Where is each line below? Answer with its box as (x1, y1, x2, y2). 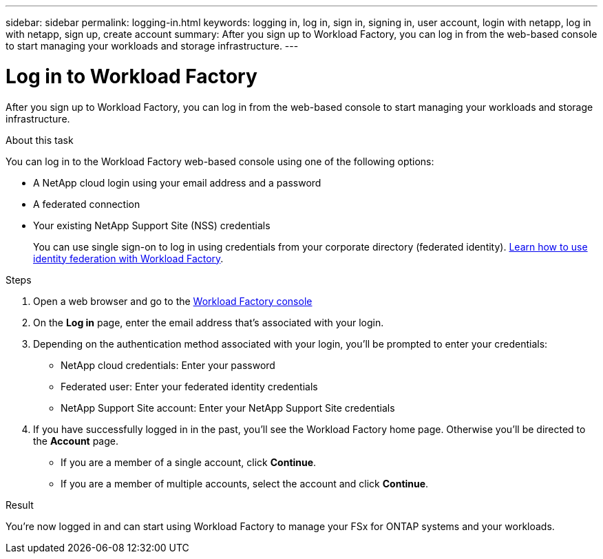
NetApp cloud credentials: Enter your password (61, 359, 275, 371)
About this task (6, 134, 74, 146)
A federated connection (33, 198, 140, 210)
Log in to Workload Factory (6, 64, 257, 88)
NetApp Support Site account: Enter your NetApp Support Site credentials (61, 401, 395, 414)
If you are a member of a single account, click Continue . (61, 456, 317, 468)
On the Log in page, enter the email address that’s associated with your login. (33, 316, 384, 328)
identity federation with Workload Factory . (33, 252, 224, 264)
